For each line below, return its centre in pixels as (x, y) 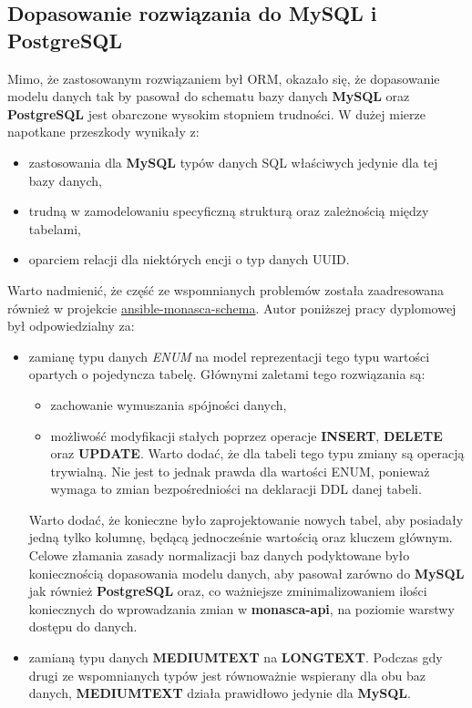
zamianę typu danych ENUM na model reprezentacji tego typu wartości (229, 356)
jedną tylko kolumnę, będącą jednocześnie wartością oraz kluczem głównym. (241, 537)
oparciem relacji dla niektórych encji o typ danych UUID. (189, 259)
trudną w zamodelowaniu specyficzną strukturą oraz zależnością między (229, 211)
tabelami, (55, 228)
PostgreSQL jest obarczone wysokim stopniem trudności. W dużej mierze (216, 113)
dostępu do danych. (83, 626)
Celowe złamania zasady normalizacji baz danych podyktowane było (219, 555)
